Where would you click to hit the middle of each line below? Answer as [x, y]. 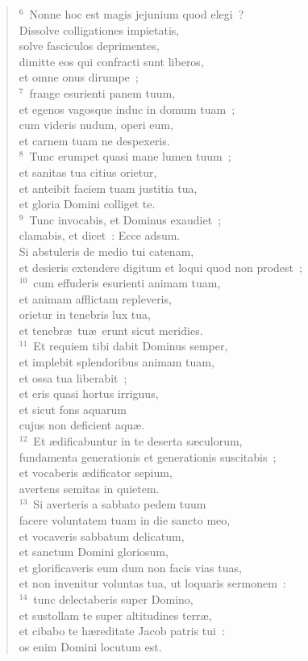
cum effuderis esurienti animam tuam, [127, 283]
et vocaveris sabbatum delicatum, [102, 535]
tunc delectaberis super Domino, [113, 598]
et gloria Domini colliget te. [87, 204]
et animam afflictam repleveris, [95, 298]
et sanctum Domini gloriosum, [94, 552]
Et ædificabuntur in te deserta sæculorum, [138, 441]
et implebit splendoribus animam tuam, [117, 362]
